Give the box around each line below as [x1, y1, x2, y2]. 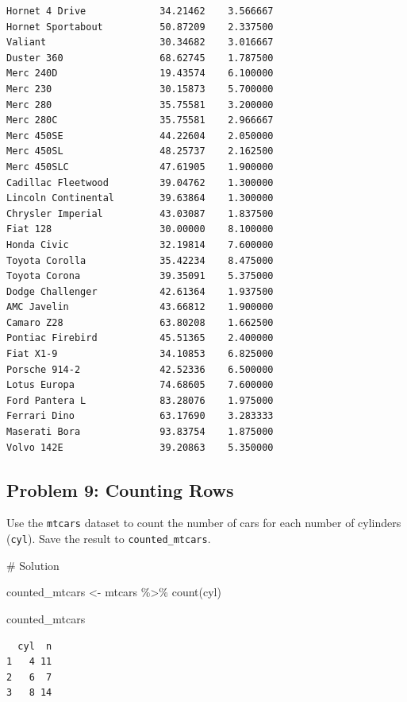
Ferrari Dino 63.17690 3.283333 [6, 410, 274, 422]
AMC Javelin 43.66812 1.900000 [6, 301, 274, 313]
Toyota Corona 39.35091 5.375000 [6, 270, 274, 282]
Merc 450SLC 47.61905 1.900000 [6, 161, 274, 173]
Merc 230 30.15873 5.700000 [6, 83, 274, 95]
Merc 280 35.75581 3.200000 [6, 99, 274, 111]
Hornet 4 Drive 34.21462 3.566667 [6, 6, 274, 17]
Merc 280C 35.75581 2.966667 [6, 114, 274, 126]
